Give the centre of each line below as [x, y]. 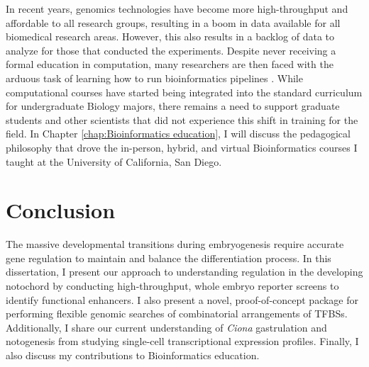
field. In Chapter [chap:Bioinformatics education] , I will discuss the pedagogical [178, 134]
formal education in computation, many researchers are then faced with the [170, 64]
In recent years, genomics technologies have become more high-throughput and [177, 9]
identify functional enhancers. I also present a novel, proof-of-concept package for [182, 299]
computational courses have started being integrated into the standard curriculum [184, 92]
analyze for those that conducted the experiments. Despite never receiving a [171, 50]
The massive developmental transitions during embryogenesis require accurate [175, 244]
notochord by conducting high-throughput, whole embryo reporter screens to [172, 286]
